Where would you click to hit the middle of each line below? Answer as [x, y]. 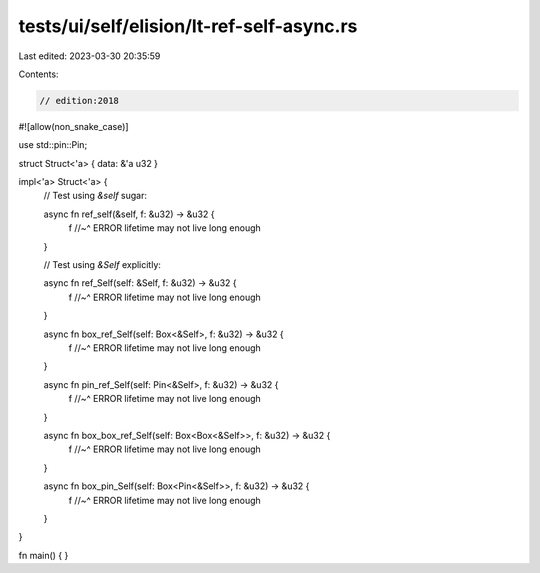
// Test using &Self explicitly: [102, 265]
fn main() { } [43, 555]
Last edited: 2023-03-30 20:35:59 [89, 56]
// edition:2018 [79, 100]
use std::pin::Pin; [53, 145]
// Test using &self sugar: [95, 196]
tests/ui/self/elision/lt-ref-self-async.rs [188, 26]
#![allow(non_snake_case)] [73, 126]
